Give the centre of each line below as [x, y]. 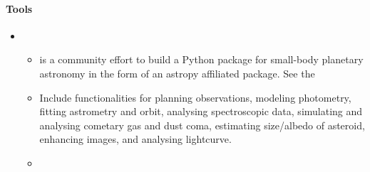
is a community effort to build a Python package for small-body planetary [201, 59]
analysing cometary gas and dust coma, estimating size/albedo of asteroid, [202, 125]
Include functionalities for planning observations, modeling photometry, [195, 97]
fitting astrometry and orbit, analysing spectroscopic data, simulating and [201, 111]
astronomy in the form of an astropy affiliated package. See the [177, 73]
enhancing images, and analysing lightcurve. [135, 139]
